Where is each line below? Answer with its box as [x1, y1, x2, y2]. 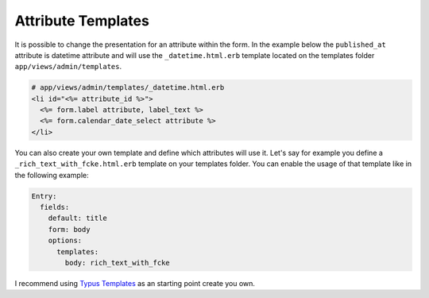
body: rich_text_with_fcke [64, 258, 170, 267]
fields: [40, 203, 70, 212]
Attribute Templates [14, 12, 150, 29]
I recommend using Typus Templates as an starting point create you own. [14, 278, 256, 288]
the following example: [14, 170, 89, 180]
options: [48, 236, 83, 246]
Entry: [31, 192, 57, 200]
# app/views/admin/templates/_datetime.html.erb [31, 83, 225, 92]
